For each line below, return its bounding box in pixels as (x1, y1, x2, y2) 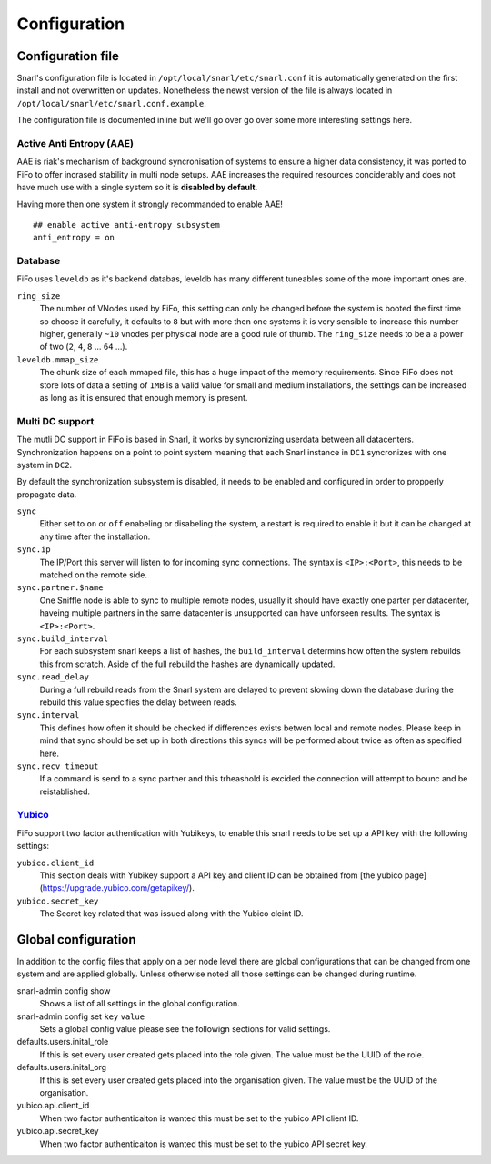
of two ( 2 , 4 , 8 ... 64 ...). (39, 342, 128, 352)
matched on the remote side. (39, 569, 148, 580)
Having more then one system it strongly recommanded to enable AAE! (16, 199, 284, 209)
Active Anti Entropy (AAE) (16, 138, 134, 149)
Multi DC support (16, 414, 95, 427)
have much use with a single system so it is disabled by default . (16, 182, 258, 193)
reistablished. (39, 786, 91, 797)
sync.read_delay (16, 672, 90, 682)
